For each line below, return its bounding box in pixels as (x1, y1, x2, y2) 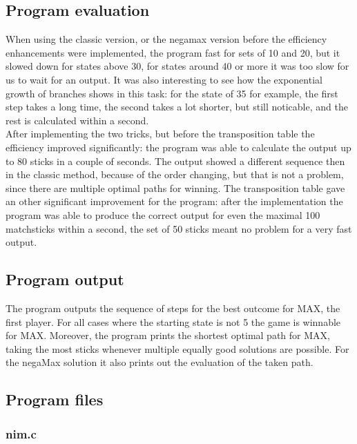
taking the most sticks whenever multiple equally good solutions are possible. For (6, 341, 349, 356)
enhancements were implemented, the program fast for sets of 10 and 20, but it (6, 45, 340, 59)
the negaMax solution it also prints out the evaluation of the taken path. (6, 355, 313, 369)
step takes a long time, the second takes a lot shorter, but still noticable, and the (6, 99, 348, 114)
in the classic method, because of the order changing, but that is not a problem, (6, 167, 344, 182)
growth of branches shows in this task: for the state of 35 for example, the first (6, 86, 338, 100)
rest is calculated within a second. (6, 113, 149, 127)
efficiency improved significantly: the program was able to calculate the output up (6, 139, 351, 154)
